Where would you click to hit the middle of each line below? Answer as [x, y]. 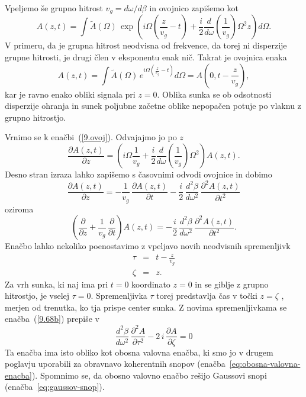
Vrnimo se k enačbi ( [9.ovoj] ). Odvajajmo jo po [91, 137]
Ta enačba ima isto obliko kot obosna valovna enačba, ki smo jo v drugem [139, 352]
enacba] [18, 375]
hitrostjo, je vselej [37, 296]
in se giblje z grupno [232, 284]
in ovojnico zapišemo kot [194, 8]
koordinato [151, 284]
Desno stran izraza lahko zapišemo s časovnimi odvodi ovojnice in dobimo [138, 174]
